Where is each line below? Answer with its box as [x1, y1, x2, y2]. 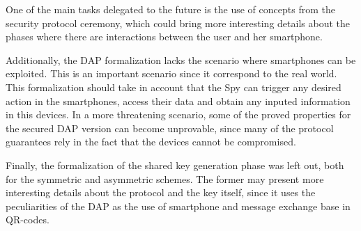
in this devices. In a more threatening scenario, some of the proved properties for [6, 107, 351, 122]
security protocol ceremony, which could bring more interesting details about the [6, 15, 350, 30]
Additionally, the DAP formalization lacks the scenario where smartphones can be [6, 52, 356, 67]
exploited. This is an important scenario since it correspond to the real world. [6, 66, 337, 81]
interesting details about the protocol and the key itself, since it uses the [6, 185, 316, 200]
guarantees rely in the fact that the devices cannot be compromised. [6, 134, 296, 149]
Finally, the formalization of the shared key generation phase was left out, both [6, 157, 344, 172]
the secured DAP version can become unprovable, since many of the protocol [6, 120, 334, 135]
